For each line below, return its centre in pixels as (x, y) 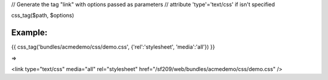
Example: (29, 33)
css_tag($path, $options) (43, 16)
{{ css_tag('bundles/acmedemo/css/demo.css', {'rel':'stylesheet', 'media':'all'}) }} (113, 47)
